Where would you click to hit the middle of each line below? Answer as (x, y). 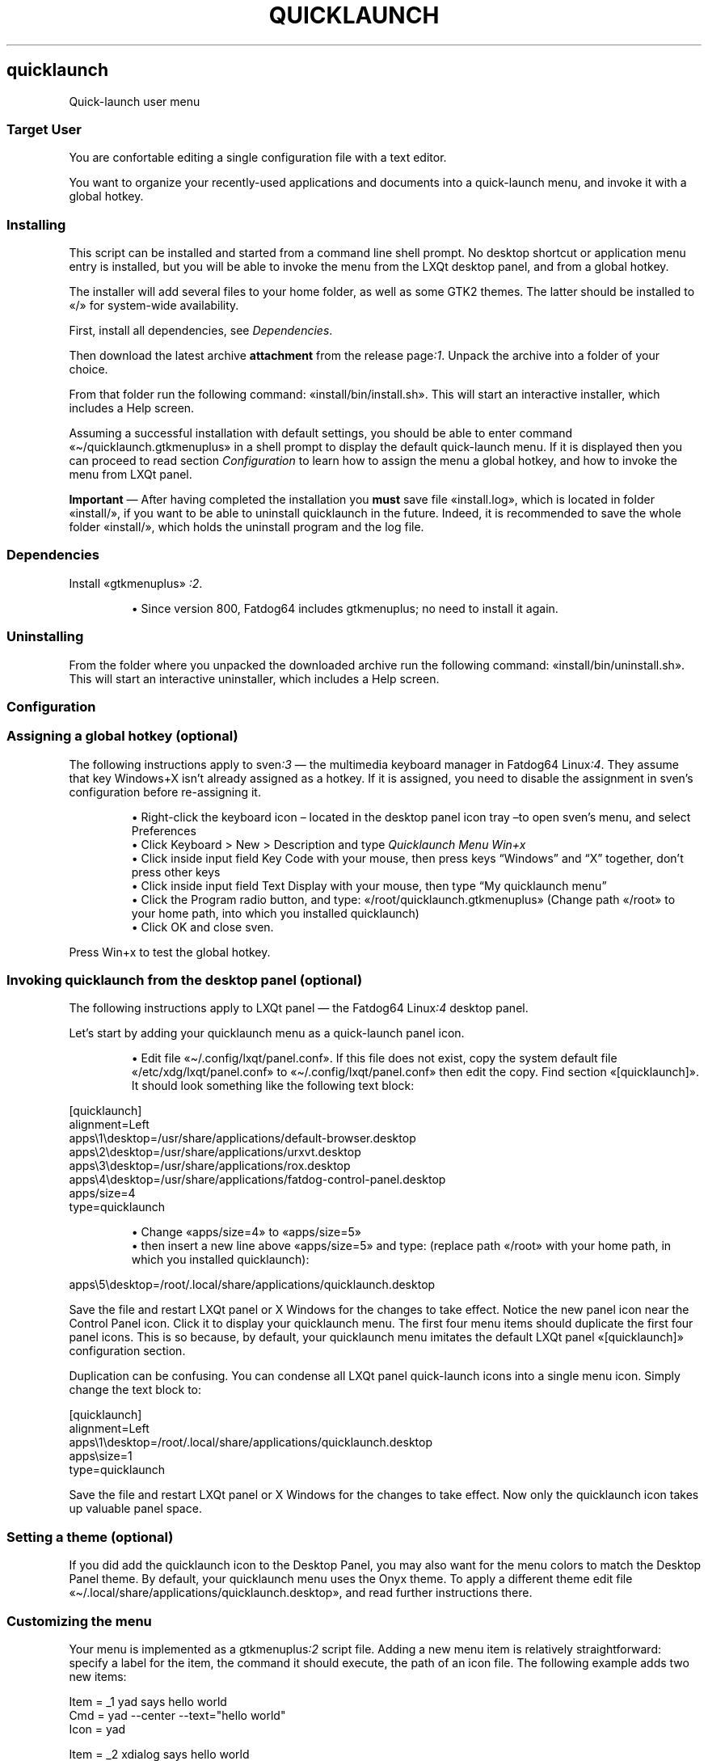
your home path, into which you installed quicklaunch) (275, 913)
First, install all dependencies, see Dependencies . (201, 331)
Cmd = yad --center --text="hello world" (177, 1715)
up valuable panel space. (135, 1509)
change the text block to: (135, 1390)
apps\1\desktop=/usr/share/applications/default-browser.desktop (242, 1138)
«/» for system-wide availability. (154, 306)
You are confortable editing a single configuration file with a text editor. (258, 158)
